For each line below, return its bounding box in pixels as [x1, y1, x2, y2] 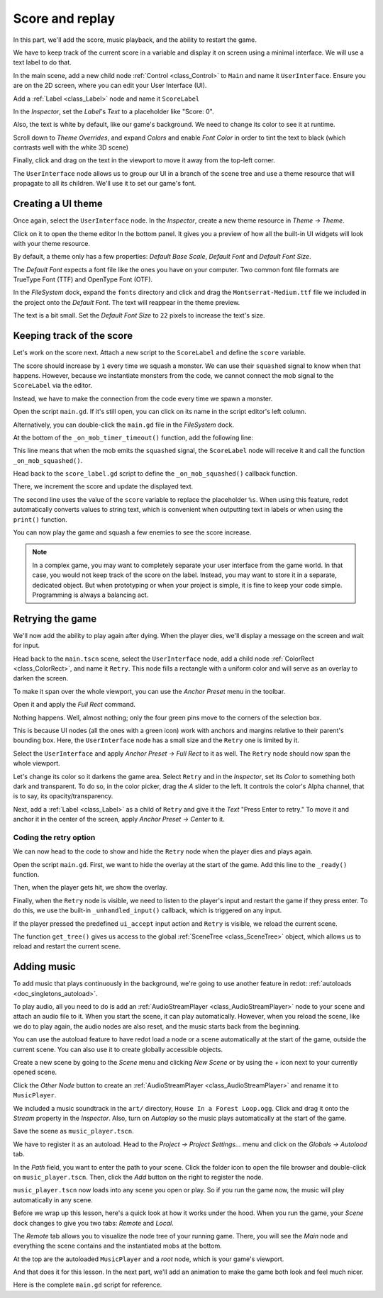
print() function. [13, 515, 67, 524]
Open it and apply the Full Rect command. [13, 700, 136, 709]
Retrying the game [13, 612, 97, 625]
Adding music [13, 961, 76, 973]
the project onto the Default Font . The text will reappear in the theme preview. [13, 298, 240, 306]
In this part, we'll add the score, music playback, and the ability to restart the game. [13, 35, 257, 44]
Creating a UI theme [13, 198, 103, 210]
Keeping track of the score [13, 330, 133, 342]
